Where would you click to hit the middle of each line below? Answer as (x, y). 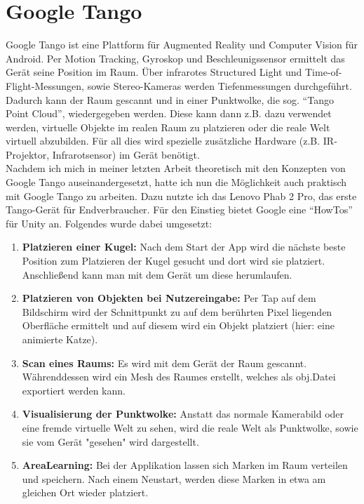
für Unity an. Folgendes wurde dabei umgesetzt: (109, 223)
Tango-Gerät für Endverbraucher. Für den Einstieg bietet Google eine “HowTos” (179, 210)
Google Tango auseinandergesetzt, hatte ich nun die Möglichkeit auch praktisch (176, 182)
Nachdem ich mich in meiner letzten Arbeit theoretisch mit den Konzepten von (176, 168)
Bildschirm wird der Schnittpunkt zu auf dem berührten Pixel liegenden (177, 311)
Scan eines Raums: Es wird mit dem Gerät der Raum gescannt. (164, 363)
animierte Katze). (60, 339)
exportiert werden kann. (74, 390)
